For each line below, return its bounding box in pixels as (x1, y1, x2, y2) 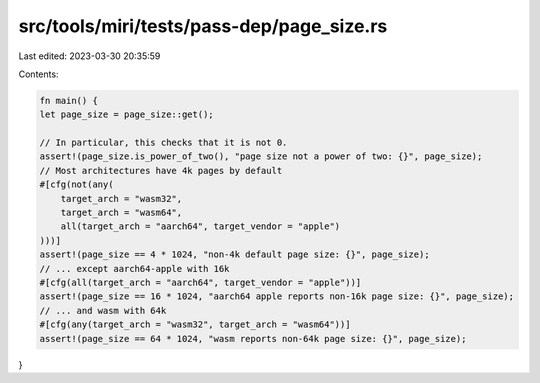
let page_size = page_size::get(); (39, 109, 214, 120)
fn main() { (39, 95, 99, 106)
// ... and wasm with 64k (39, 305, 167, 316)
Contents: (18, 68, 59, 80)
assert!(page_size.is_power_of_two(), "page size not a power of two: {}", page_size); (39, 151, 483, 162)
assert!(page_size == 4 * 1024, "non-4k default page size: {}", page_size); (39, 249, 430, 260)
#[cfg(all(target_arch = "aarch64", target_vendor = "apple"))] (39, 277, 362, 288)
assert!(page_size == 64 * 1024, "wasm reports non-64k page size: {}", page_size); (39, 333, 467, 344)
